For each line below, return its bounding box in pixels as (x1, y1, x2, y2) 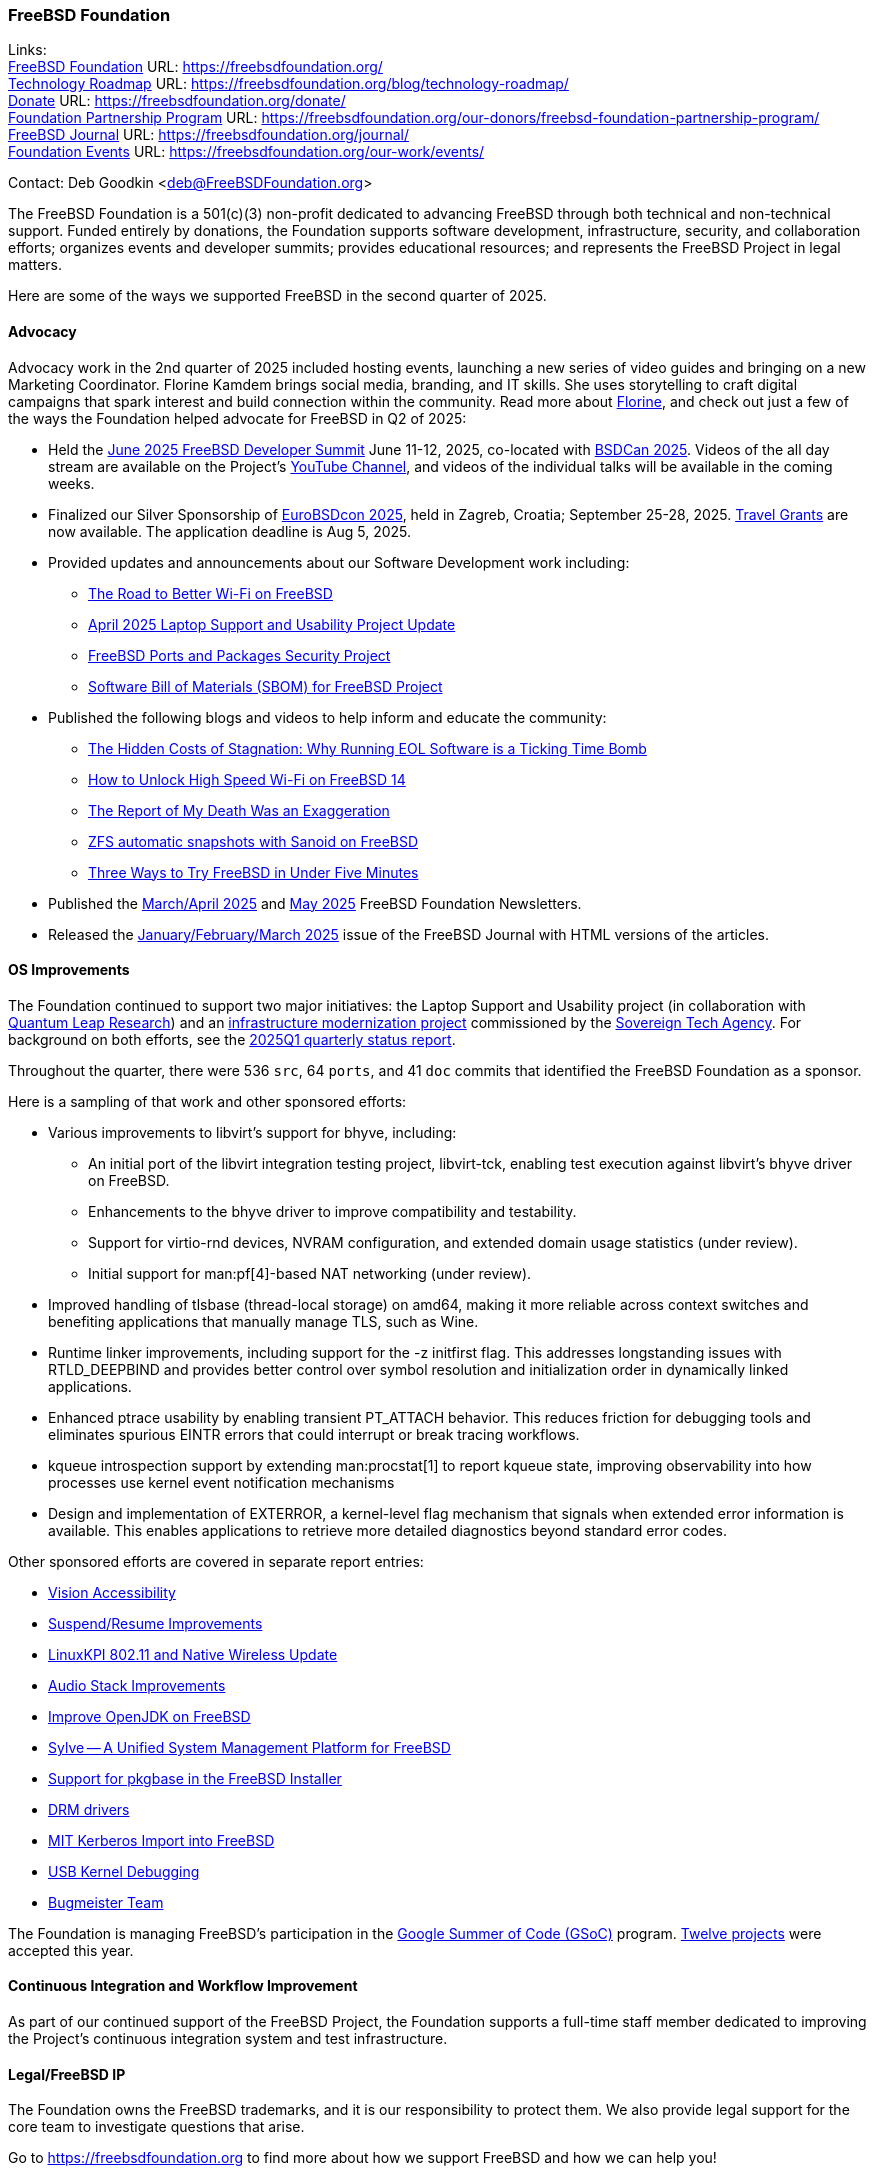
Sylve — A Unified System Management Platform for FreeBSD (48, 1738, 451, 1756)
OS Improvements (8, 961, 130, 979)
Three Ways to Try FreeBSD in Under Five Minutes (88, 863, 419, 881)
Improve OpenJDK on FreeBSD (48, 1707, 251, 1725)
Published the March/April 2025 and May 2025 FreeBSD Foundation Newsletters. (48, 894, 582, 912)
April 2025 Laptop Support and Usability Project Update (88, 615, 456, 633)
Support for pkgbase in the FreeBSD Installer (48, 1769, 342, 1787)
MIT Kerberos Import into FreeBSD (48, 1831, 275, 1849)
